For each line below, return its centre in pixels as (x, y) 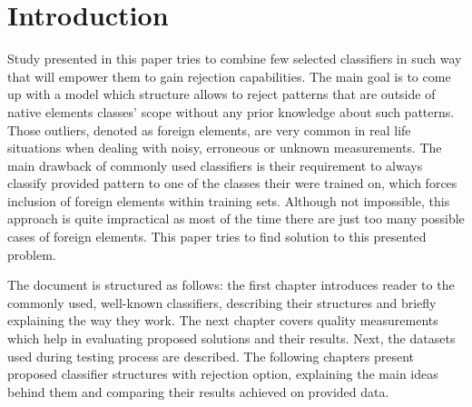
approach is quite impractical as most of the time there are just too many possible (236, 218)
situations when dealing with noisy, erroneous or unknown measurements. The (225, 148)
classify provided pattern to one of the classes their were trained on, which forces (232, 183)
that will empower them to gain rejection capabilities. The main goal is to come (229, 76)
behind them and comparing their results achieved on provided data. (198, 391)
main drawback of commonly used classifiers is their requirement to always (215, 165)
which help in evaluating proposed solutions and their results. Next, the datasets (231, 338)
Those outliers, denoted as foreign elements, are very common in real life (209, 129)
